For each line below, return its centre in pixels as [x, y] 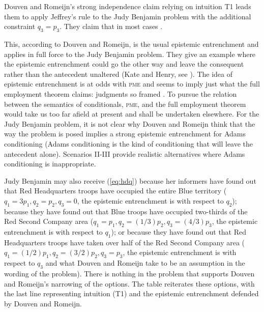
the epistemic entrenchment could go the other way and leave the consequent [124, 64]
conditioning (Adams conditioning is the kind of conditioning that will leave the [129, 143]
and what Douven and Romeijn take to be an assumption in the [145, 263]
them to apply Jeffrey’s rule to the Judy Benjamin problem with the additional [128, 16]
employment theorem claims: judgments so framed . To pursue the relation [121, 93]
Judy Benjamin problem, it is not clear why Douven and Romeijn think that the [130, 123]
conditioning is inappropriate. [50, 164]
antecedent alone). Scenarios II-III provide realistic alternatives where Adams [125, 153]
